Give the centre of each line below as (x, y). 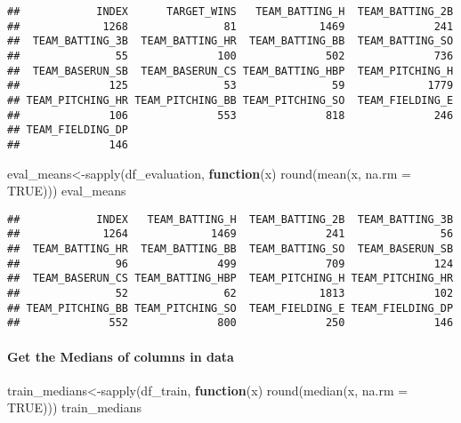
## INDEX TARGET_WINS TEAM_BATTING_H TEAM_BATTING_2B (230, 12)
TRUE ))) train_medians (75, 407)
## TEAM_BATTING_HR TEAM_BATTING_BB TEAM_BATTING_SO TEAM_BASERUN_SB (230, 249)
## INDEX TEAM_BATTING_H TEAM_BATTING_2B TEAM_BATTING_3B (230, 219)
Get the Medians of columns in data (121, 356)
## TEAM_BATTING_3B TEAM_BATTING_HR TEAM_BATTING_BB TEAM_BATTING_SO (230, 41)
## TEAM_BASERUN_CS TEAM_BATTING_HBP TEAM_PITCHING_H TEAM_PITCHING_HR (230, 279)
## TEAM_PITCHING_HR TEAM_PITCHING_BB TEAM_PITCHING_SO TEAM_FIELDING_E (230, 100)
